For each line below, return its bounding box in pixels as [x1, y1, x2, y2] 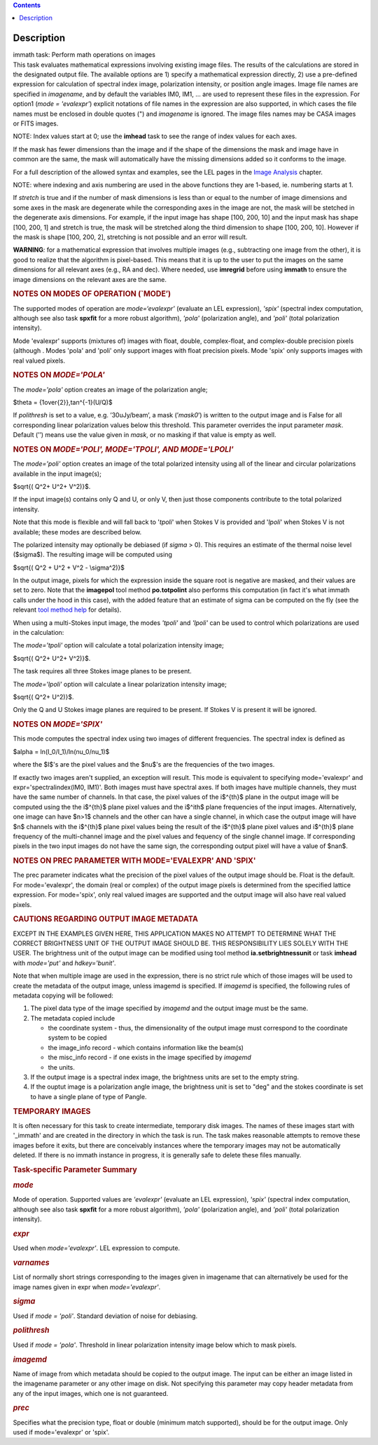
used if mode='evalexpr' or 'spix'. [13, 1427, 110, 1436]
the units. [48, 1063, 75, 1071]
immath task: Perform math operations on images [13, 51, 155, 59]
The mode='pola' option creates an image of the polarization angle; [13, 385, 208, 394]
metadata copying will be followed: [13, 991, 113, 1000]
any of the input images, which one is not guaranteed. [13, 1389, 169, 1397]
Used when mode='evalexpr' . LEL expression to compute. [13, 1244, 181, 1252]
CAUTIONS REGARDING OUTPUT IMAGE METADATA [13, 914, 199, 924]
